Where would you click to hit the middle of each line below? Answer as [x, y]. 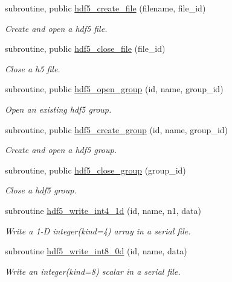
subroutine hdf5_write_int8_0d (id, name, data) [96, 251]
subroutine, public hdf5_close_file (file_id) [85, 49]
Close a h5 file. [33, 68]
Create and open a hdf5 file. [56, 28]
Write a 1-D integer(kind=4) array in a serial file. [98, 230]
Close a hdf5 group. [41, 190]
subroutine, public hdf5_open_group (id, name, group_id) [114, 89]
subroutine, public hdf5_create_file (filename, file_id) [105, 8]
